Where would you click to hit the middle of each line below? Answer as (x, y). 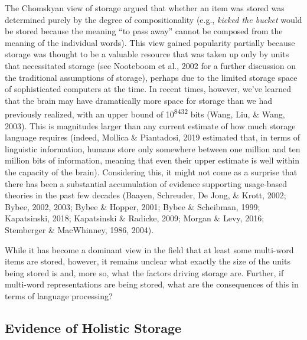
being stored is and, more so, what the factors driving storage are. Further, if (144, 272)
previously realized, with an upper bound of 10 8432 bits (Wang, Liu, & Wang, (145, 113)
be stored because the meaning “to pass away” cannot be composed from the (144, 31)
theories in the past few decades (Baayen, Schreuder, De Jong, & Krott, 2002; (146, 195)
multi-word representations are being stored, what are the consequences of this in (152, 284)
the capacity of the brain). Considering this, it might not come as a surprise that (151, 171)
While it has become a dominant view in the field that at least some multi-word (149, 249)
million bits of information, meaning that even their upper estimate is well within (152, 160)
